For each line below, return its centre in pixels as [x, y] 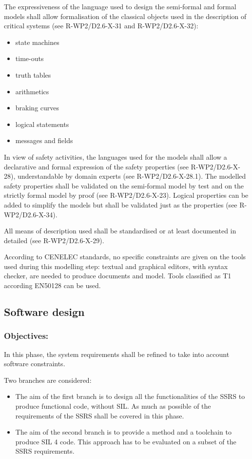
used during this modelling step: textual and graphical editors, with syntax [116, 266]
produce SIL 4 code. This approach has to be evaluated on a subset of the [126, 441]
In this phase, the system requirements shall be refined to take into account [117, 354]
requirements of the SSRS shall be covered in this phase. [100, 415]
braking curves [37, 108]
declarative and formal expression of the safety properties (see [96, 166]
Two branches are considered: [48, 380]
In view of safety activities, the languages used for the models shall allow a [116, 156]
